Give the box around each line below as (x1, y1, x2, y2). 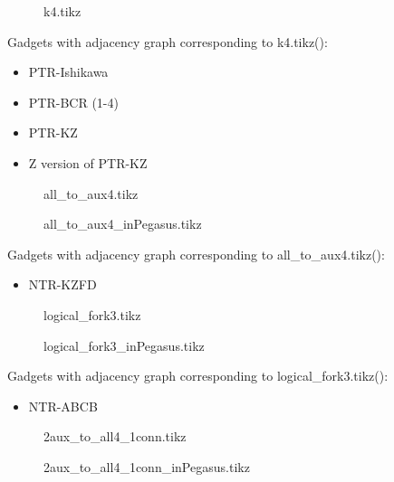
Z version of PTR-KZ (28, 153, 148, 172)
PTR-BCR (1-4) (28, 92, 119, 111)
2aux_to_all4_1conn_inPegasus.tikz (43, 457, 250, 476)
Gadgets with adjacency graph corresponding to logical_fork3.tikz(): (7, 366, 389, 385)
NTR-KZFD (28, 275, 97, 294)
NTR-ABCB (28, 396, 98, 415)
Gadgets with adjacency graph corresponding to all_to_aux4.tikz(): (7, 244, 385, 263)
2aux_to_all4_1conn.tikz (43, 427, 187, 446)
